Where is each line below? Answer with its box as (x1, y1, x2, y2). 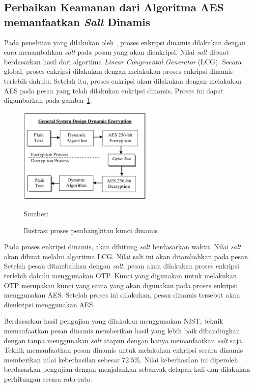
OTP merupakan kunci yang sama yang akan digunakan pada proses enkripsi (4, 280, 237, 290)
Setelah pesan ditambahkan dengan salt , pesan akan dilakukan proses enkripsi (4, 261, 239, 271)
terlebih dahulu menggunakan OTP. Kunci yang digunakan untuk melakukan (4, 270, 237, 280)
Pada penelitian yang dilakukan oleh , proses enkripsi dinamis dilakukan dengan (4, 37, 246, 47)
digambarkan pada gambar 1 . (4, 95, 92, 105)
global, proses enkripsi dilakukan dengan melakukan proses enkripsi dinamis (4, 66, 233, 76)
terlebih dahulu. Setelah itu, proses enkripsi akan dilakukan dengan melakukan (4, 75, 242, 86)
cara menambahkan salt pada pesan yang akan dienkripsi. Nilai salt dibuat (4, 47, 229, 57)
